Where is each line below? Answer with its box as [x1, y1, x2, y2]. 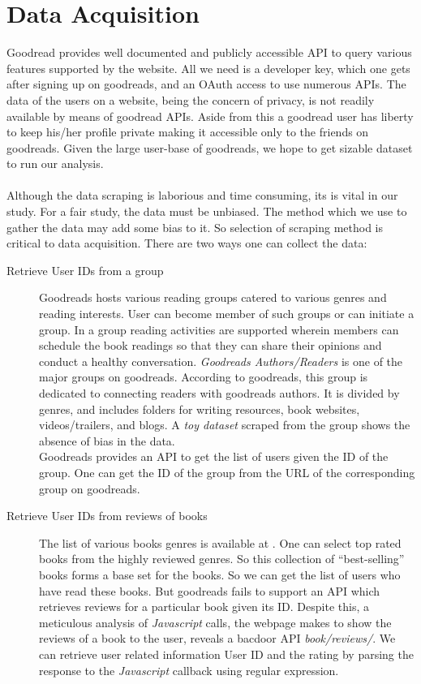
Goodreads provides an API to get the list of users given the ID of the [39, 448, 389, 465]
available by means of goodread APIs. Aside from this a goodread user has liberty [6, 107, 414, 124]
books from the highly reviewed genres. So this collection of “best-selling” [39, 550, 405, 567]
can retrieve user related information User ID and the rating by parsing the [39, 645, 414, 662]
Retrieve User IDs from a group [6, 261, 164, 278]
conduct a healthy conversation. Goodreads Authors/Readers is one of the [39, 352, 403, 369]
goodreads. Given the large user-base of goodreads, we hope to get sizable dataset [6, 139, 413, 156]
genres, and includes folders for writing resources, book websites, [39, 400, 360, 417]
